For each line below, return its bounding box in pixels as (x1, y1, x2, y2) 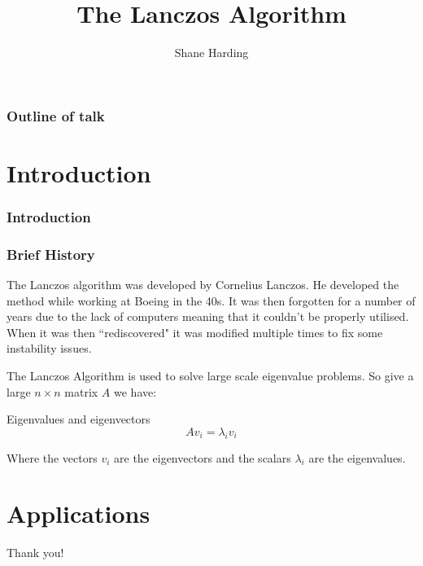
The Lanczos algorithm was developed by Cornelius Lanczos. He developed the (7, 276, 399, 293)
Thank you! (7, 544, 64, 561)
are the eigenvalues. (308, 449, 406, 466)
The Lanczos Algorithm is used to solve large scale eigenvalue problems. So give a (7, 367, 414, 384)
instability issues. (7, 340, 92, 357)
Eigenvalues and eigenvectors (7, 410, 150, 428)
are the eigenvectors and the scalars (114, 449, 291, 466)
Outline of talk (7, 105, 105, 125)
